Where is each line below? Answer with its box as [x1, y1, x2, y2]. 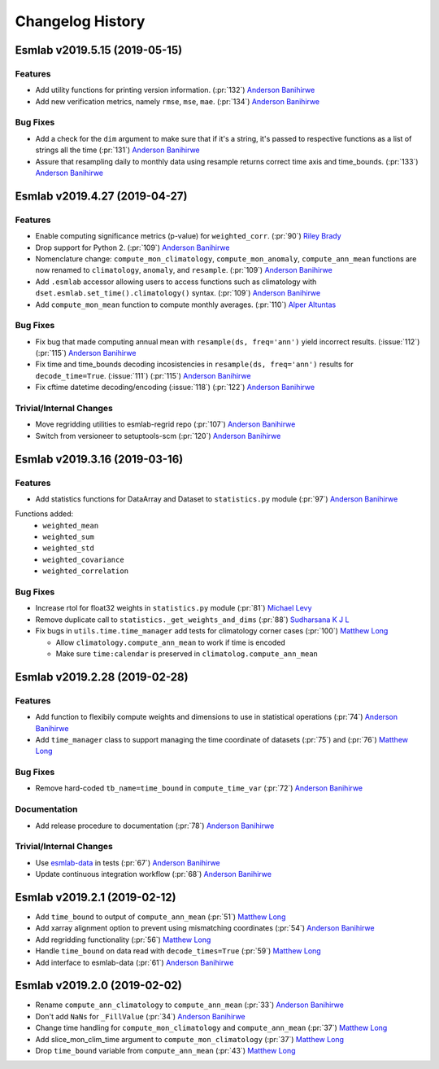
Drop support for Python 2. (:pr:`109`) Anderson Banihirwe [35, 243, 230, 252]
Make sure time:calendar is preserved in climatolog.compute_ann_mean [55, 648, 319, 659]
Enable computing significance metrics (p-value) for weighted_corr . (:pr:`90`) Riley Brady [35, 231, 341, 241]
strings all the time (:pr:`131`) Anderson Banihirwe [35, 145, 201, 155]
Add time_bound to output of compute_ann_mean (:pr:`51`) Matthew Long [35, 912, 286, 922]
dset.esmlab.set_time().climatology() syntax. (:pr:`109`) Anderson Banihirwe [35, 288, 321, 298]
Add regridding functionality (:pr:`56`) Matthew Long [35, 935, 211, 944]
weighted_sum [42, 532, 95, 541]
